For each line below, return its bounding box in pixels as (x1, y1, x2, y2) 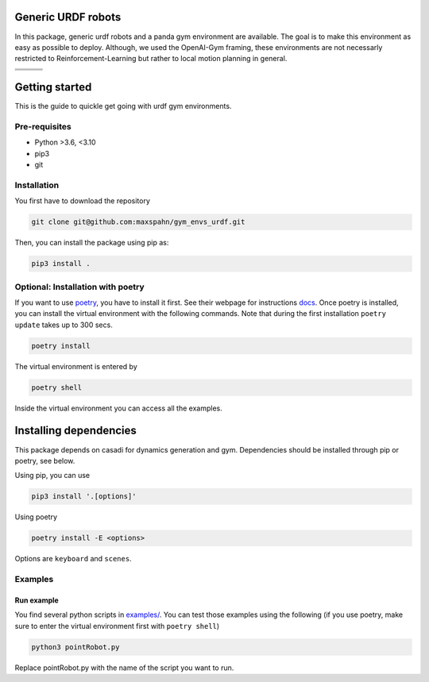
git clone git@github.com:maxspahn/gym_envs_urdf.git (31, 218, 245, 226)
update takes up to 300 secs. (14, 320, 113, 329)
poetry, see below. (14, 456, 75, 465)
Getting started (14, 80, 92, 94)
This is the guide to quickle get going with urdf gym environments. (14, 102, 232, 111)
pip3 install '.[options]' (31, 492, 137, 501)
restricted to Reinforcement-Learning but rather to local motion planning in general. (14, 54, 288, 64)
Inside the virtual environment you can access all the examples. (14, 403, 222, 413)
